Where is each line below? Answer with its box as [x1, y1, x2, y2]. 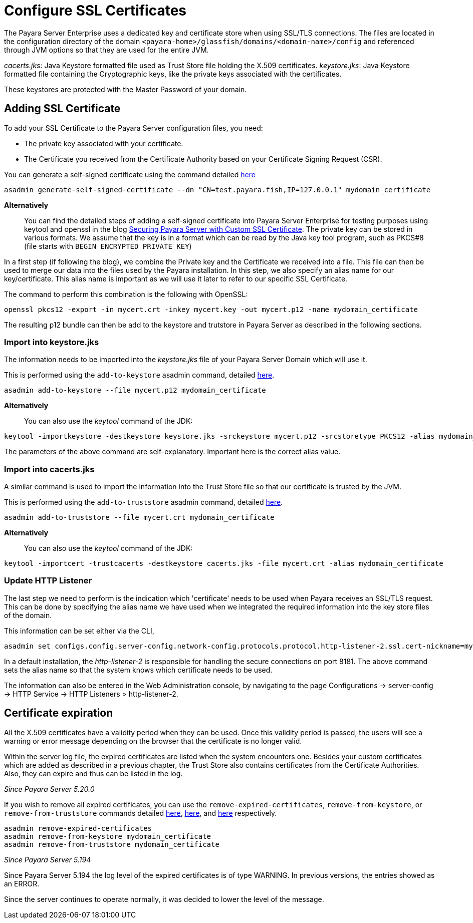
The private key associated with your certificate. [24, 139, 183, 148]
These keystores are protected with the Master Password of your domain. [4, 85, 247, 94]
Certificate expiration [4, 707, 113, 720]
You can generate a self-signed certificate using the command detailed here [4, 170, 256, 179]
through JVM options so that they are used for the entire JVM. [4, 45, 209, 54]
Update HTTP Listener [4, 575, 92, 586]
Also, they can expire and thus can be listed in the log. [4, 769, 183, 778]
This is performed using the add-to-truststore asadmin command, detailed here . [4, 498, 283, 507]
